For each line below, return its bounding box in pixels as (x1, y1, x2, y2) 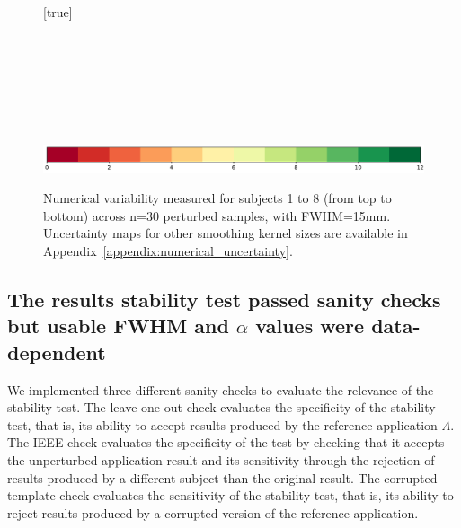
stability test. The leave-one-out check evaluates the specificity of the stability (7, 398, 436, 417)
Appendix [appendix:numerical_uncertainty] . (43, 242, 293, 260)
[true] (43, 3, 73, 21)
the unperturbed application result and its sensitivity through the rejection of (7, 450, 435, 469)
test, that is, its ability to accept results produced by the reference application (7, 415, 438, 434)
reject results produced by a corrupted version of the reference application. (7, 503, 419, 522)
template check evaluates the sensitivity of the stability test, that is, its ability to (7, 486, 454, 505)
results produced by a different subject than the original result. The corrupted (7, 468, 438, 487)
